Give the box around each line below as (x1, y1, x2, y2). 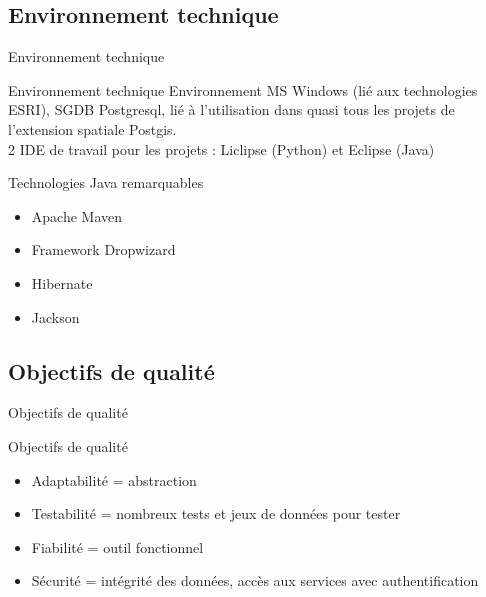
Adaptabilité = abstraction (31, 469, 197, 490)
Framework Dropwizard (31, 239, 176, 260)
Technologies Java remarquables (8, 172, 204, 193)
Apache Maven (31, 205, 123, 226)
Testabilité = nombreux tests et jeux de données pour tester (31, 503, 401, 524)
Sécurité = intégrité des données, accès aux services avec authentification (31, 570, 479, 591)
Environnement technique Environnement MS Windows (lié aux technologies (8, 79, 478, 100)
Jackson (31, 306, 80, 327)
